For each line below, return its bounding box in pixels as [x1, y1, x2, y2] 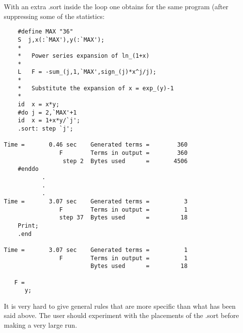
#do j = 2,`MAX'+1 [17, 109, 77, 116]
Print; [17, 222, 39, 229]
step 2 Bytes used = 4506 [62, 157, 188, 165]
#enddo [17, 166, 39, 173]
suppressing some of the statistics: [4, 11, 105, 21]
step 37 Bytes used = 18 [59, 214, 188, 221]
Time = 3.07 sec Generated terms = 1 [4, 246, 188, 253]
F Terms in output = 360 [59, 150, 188, 157]
